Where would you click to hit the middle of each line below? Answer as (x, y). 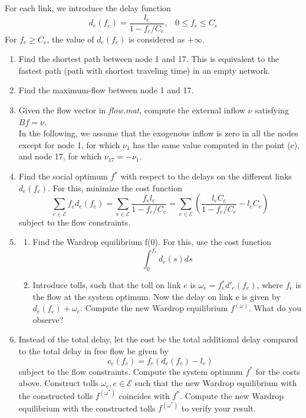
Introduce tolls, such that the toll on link (107, 285)
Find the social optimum (63, 176)
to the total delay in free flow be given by (93, 350)
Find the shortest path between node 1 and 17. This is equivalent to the (149, 59)
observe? (48, 319)
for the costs (278, 371)
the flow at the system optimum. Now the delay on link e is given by (157, 296)
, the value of (70, 39)
